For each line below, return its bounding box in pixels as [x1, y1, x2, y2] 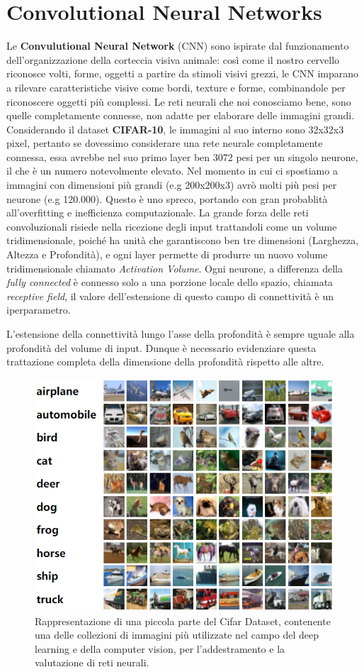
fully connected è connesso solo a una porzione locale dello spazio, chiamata [6, 275, 334, 290]
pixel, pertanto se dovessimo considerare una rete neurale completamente [6, 136, 323, 150]
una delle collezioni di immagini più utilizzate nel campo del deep [35, 627, 319, 642]
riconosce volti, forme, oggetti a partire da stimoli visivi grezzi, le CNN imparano [6, 66, 359, 81]
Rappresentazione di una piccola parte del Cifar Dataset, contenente [35, 613, 331, 628]
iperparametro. [6, 302, 71, 317]
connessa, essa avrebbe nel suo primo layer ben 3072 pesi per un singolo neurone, [6, 149, 358, 164]
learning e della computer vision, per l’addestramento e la [35, 641, 285, 656]
